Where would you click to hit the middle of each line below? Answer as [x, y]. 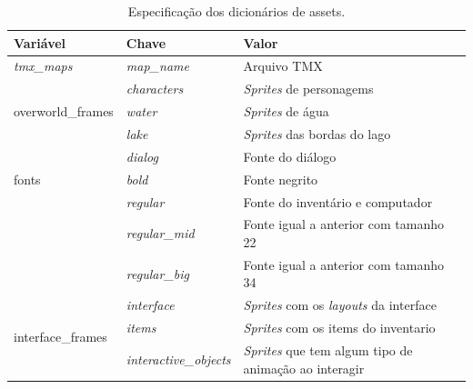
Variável [40, 42]
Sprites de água [286, 111]
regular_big [157, 273]
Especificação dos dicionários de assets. [236, 11]
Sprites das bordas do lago [317, 133]
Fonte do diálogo [290, 156]
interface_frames [60, 336]
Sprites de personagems [308, 89]
